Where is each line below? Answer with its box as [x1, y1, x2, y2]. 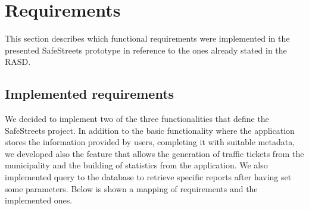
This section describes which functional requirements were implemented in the [5, 32, 290, 45]
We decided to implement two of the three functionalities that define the [5, 112, 269, 125]
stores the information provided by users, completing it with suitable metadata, [5, 136, 295, 148]
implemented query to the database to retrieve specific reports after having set [5, 171, 292, 183]
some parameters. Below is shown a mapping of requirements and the [5, 182, 258, 195]
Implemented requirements [5, 84, 174, 103]
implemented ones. [5, 194, 73, 206]
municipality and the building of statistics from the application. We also [5, 159, 268, 171]
